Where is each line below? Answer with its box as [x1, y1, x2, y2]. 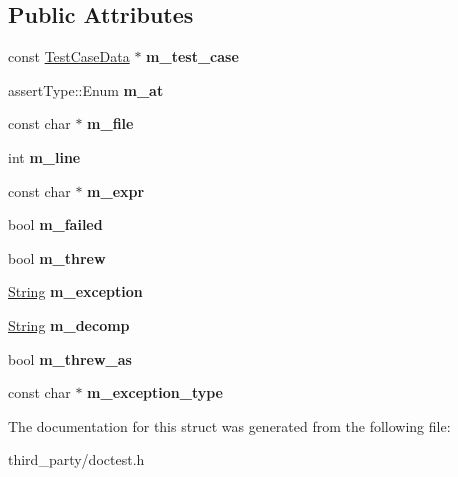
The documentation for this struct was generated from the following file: [8, 415, 451, 436]
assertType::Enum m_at [8, 79, 164, 100]
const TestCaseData [8, 46, 130, 67]
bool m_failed [8, 214, 103, 235]
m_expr [87, 180, 145, 201]
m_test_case [146, 46, 239, 67]
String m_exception [8, 281, 143, 302]
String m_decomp [8, 314, 130, 335]
